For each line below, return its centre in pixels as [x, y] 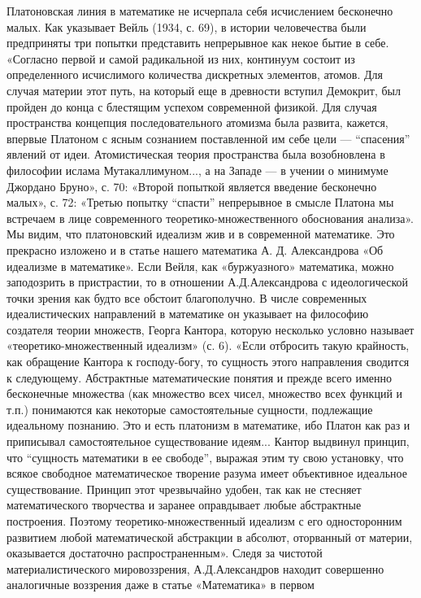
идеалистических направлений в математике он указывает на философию [188, 314]
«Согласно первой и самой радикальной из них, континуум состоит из [181, 58]
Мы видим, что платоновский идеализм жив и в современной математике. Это [201, 234]
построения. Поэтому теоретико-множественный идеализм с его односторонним [204, 521]
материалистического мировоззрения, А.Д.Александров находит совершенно [195, 568]
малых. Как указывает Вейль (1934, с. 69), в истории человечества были [187, 26]
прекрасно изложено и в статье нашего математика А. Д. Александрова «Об [195, 249]
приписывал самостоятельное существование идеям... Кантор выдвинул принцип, [208, 441]
